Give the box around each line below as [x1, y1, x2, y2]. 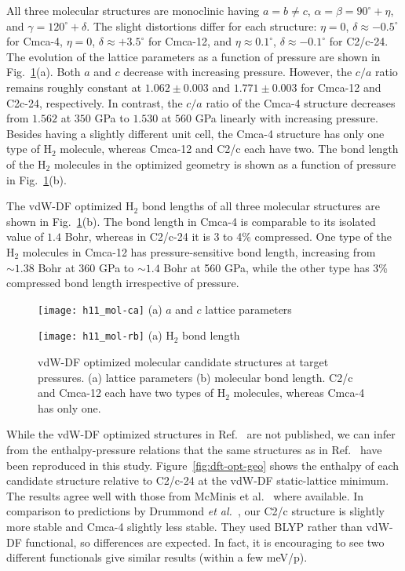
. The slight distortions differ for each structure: [86, 17, 317, 34]
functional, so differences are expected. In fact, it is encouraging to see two [25, 533, 385, 550]
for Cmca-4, [6, 33, 63, 49]
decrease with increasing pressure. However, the [123, 64, 352, 80]
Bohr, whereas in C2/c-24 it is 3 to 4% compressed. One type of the [64, 228, 392, 245]
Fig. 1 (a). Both [6, 64, 81, 80]
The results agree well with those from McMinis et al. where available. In [6, 487, 364, 504]
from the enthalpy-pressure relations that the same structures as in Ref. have [6, 441, 382, 457]
